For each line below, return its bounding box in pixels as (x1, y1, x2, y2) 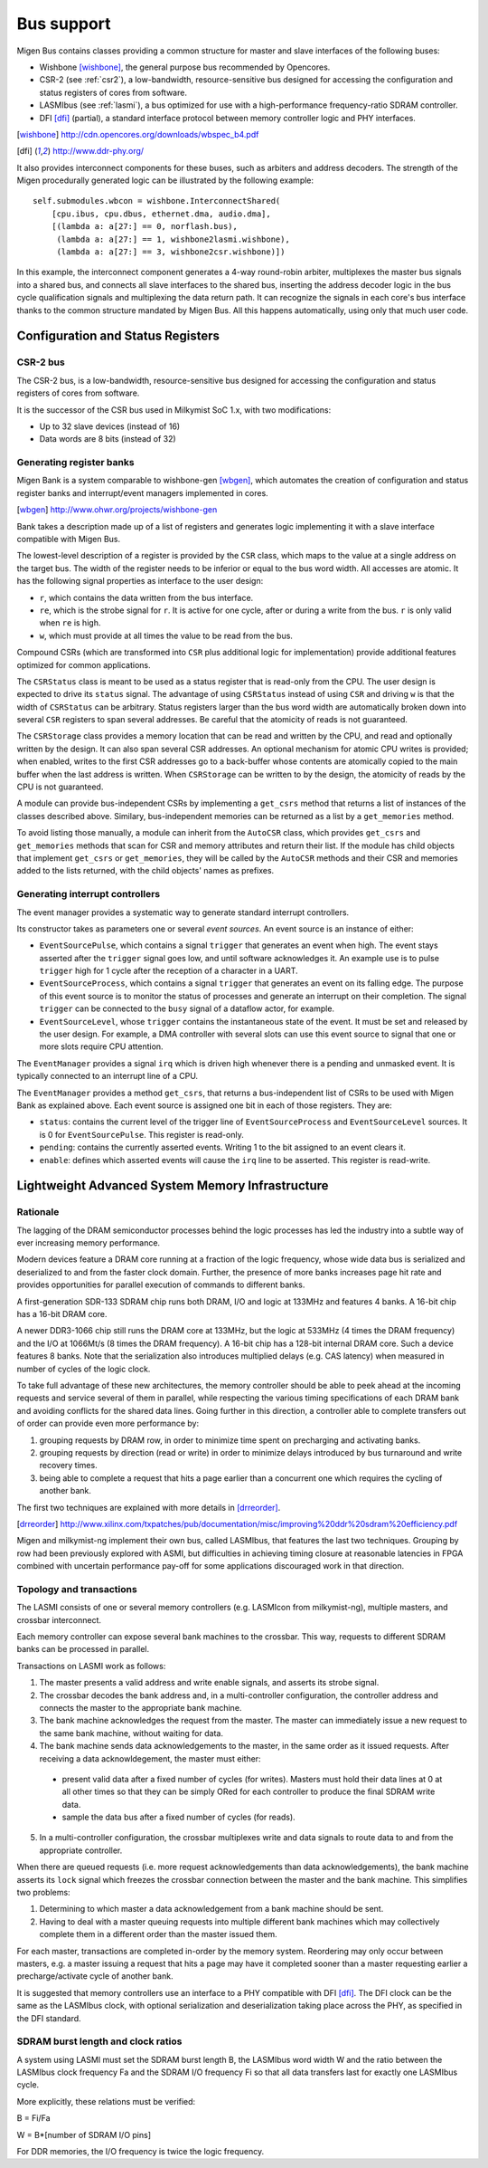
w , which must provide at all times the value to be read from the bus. (39, 630, 294, 641)
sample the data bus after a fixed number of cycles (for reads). (61, 1811, 296, 1823)
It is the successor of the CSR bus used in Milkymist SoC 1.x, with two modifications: (16, 404, 332, 415)
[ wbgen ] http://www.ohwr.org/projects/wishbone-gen (16, 504, 218, 515)
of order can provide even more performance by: (16, 1418, 199, 1429)
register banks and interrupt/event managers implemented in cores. (16, 487, 268, 498)
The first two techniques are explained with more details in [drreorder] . (16, 1502, 281, 1513)
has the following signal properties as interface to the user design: (16, 576, 264, 587)
